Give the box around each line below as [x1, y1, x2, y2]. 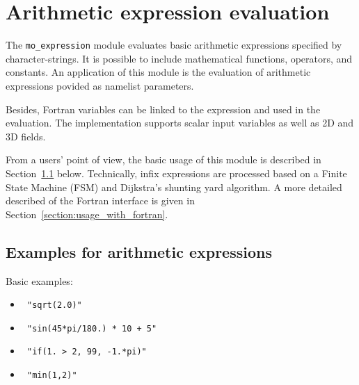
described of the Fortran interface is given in [6, 193, 195, 208]
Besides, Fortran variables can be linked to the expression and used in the [6, 101, 321, 116]
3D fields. [6, 129, 46, 143]
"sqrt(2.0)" [26, 300, 82, 311]
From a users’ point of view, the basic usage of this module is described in [6, 152, 321, 167]
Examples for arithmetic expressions [6, 240, 272, 262]
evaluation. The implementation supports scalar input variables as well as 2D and [6, 115, 354, 130]
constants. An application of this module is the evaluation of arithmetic [6, 65, 311, 79]
